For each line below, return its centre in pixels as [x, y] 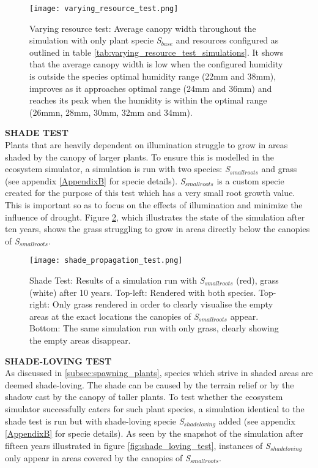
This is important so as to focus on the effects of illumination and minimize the [154, 204]
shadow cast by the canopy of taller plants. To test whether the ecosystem [144, 397]
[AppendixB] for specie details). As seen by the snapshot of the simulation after [154, 433]
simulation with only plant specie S [95, 40]
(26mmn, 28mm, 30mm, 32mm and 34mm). [111, 112]
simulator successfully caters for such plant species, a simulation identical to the [155, 408]
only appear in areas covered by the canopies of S [98, 458]
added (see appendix [257, 421]
